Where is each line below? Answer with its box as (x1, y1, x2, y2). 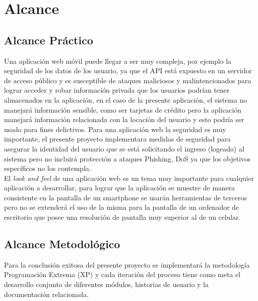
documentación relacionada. (4, 289, 89, 299)
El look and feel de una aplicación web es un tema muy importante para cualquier (4, 172, 254, 183)
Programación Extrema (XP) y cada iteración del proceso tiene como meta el (4, 269, 241, 280)
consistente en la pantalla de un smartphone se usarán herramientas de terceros (4, 192, 247, 202)
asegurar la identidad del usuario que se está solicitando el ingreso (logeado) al (4, 143, 245, 153)
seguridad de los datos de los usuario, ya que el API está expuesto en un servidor (4, 65, 252, 76)
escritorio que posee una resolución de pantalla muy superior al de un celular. (4, 212, 241, 222)
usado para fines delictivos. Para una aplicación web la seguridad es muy (4, 124, 226, 134)
